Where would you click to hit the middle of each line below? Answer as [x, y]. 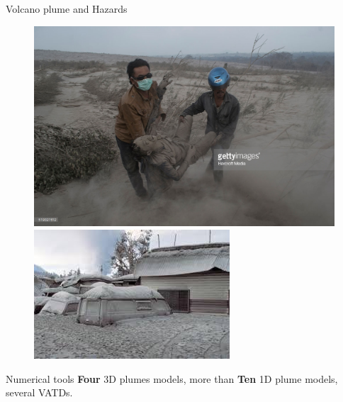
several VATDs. [39, 392]
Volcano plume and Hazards [67, 9]
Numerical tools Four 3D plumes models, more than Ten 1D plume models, [172, 378]
